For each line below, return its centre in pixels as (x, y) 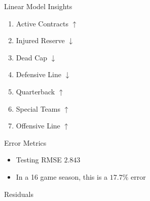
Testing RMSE (39, 160)
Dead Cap (32, 57)
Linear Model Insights (38, 6)
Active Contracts (42, 23)
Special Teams (38, 108)
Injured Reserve (40, 40)
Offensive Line (38, 126)
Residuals (19, 194)
